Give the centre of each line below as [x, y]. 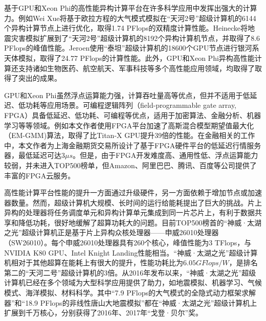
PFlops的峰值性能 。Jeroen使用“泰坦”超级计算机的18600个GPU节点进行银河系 [132, 48]
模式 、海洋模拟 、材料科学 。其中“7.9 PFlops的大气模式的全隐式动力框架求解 [130, 293]
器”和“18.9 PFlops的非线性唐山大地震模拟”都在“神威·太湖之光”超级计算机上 [131, 302]
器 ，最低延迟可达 [33, 155]
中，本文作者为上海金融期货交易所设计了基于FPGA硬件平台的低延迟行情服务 [133, 145]
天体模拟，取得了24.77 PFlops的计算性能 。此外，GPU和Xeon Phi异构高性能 [129, 58]
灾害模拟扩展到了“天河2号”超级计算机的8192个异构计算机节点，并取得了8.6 [136, 38]
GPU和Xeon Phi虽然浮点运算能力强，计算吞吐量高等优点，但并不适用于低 [127, 95]
